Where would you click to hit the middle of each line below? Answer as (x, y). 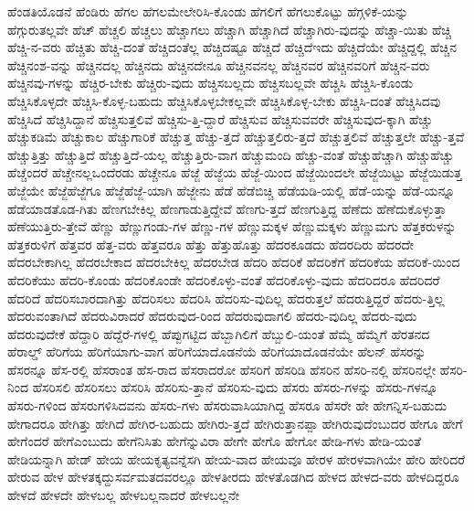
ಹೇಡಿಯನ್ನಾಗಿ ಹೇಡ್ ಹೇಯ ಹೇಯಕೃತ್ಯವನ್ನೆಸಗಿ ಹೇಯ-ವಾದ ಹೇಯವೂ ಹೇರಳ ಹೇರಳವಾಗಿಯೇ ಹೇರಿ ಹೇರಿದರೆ (237, 458)
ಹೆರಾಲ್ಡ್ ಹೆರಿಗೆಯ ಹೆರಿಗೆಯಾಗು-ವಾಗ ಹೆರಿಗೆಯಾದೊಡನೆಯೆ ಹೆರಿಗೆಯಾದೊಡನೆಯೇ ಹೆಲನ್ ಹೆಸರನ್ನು (217, 351)
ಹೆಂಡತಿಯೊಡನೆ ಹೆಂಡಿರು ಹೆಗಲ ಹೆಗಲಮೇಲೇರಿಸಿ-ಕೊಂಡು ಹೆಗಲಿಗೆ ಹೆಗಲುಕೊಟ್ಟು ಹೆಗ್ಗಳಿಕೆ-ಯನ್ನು (208, 11)
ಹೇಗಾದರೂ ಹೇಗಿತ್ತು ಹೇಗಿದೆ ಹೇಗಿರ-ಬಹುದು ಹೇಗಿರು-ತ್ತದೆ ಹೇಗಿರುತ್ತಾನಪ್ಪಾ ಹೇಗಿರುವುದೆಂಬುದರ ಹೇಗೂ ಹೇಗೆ (235, 423)
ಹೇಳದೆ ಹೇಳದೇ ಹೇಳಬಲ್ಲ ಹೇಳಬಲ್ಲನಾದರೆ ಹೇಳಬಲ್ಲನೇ (124, 495)
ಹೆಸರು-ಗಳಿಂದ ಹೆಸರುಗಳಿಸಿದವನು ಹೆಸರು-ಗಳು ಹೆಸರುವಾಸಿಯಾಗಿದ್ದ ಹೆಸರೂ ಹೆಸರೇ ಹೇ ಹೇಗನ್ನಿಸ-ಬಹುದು (227, 405)
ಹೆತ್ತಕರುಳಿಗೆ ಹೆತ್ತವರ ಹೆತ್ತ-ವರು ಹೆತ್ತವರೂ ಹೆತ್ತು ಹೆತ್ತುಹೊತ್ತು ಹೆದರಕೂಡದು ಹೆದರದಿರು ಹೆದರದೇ (211, 244)
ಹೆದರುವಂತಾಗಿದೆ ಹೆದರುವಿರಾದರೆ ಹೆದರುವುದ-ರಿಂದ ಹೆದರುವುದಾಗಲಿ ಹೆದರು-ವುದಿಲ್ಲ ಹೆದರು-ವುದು (212, 316)
